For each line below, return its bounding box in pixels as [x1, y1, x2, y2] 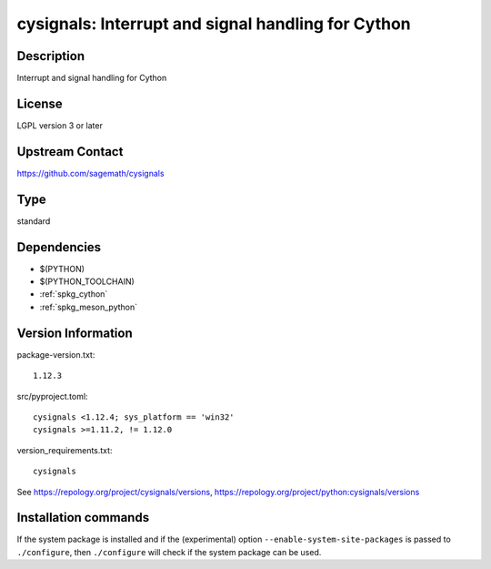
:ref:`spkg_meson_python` [39, 301, 138, 312]
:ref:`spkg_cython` [39, 289, 108, 300]
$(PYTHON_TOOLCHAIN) [39, 276, 135, 287]
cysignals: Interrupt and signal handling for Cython [16, 14, 411, 34]
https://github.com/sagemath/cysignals [16, 168, 165, 178]
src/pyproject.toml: [16, 391, 88, 401]
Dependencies [16, 239, 102, 255]
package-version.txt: [16, 349, 95, 360]
